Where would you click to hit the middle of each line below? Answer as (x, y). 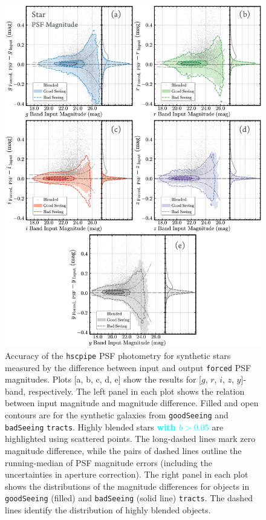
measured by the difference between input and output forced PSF (128, 367)
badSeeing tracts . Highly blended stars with (90, 426)
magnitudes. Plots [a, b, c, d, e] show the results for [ (103, 379)
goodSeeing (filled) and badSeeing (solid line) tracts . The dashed (129, 498)
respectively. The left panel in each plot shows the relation (136, 391)
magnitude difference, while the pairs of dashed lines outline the (123, 450)
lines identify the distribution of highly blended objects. (108, 509)
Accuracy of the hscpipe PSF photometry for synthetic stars (118, 355)
